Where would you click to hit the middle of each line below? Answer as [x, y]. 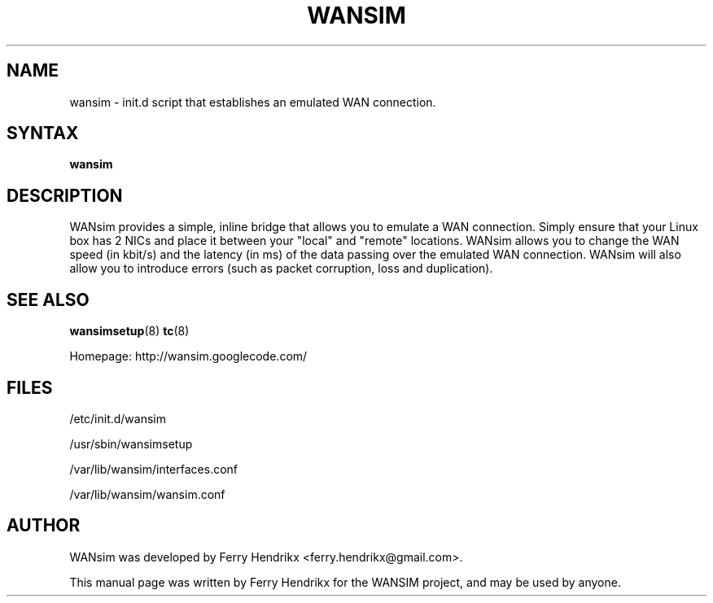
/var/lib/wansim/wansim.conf [147, 494]
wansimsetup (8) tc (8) [129, 331]
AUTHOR [44, 526]
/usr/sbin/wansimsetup [131, 444]
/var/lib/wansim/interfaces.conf [154, 469]
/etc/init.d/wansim [118, 418]
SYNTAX [43, 133]
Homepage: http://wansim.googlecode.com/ [188, 356]
